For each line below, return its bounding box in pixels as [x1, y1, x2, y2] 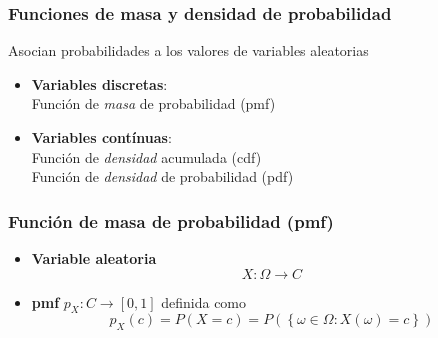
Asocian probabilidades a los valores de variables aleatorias [8, 40, 369, 61]
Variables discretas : [31, 73, 168, 94]
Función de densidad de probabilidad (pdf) [31, 166, 294, 187]
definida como [161, 291, 247, 312]
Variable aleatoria [31, 248, 157, 268]
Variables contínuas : [31, 127, 172, 147]
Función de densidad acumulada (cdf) [31, 146, 262, 167]
